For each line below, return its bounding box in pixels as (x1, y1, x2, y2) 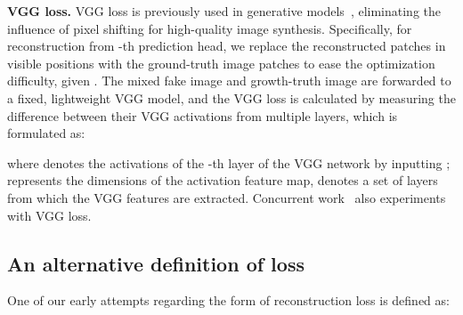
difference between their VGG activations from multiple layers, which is (7, 106, 398, 125)
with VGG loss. (7, 206, 92, 224)
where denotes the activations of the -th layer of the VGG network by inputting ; (7, 153, 451, 172)
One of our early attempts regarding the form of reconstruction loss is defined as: (7, 291, 450, 310)
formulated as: (7, 124, 85, 142)
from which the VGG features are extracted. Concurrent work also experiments (7, 188, 446, 206)
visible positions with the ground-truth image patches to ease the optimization (7, 53, 435, 72)
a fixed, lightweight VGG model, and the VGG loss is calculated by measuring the (7, 88, 456, 107)
